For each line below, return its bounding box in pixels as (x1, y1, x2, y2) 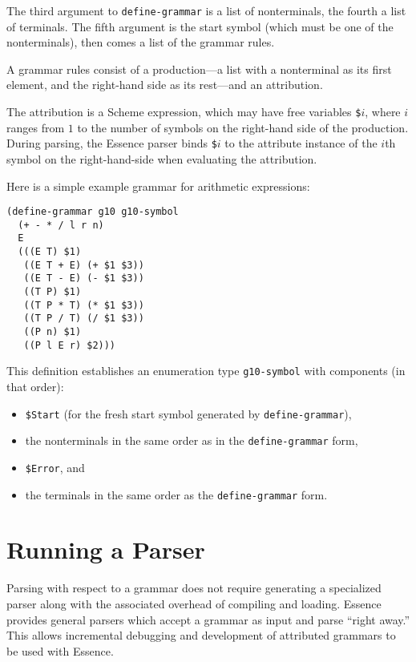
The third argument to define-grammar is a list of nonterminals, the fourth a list (6, 2, 406, 18)
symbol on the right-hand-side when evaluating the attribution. (6, 150, 317, 167)
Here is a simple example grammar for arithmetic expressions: (6, 177, 310, 194)
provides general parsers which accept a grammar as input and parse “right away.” (6, 611, 410, 628)
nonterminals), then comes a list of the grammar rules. (6, 34, 275, 50)
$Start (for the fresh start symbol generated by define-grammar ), (25, 405, 352, 422)
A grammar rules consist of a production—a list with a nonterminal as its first (6, 60, 392, 77)
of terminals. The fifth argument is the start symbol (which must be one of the (6, 18, 394, 34)
